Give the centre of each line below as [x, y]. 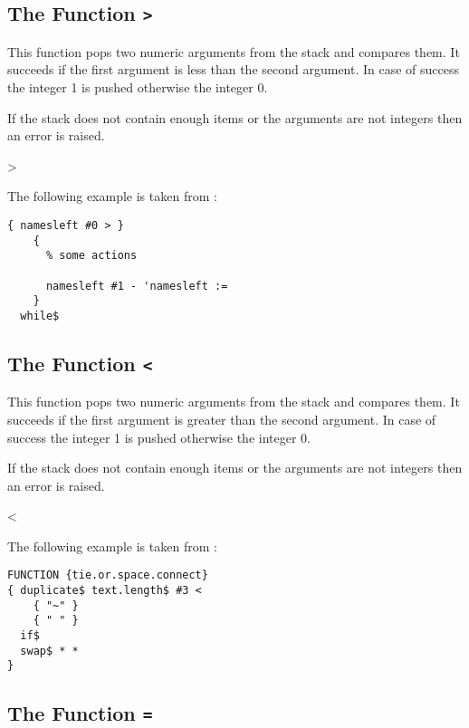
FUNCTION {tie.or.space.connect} [108, 575]
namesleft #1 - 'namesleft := [137, 286]
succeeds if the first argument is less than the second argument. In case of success [234, 69]
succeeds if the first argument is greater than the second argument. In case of [222, 419]
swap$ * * [49, 651]
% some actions [91, 256]
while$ [40, 316]
